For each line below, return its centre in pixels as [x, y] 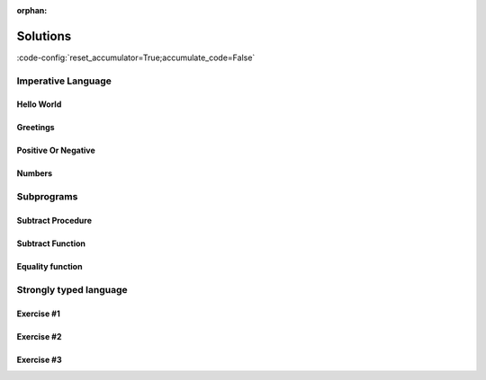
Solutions [44, 36]
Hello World [39, 104]
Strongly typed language [72, 289]
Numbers [35, 173]
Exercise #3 [39, 359]
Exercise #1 [38, 314]
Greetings [36, 128]
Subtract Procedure [54, 221]
